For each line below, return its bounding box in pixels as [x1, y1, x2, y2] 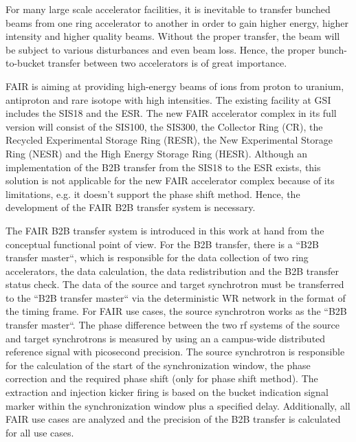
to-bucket [5, 56, 45, 70]
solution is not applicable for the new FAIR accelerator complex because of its [5, 173, 335, 188]
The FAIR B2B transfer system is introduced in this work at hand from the [5, 223, 324, 237]
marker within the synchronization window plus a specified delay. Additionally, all [5, 398, 351, 412]
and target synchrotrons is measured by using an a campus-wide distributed [5, 331, 326, 345]
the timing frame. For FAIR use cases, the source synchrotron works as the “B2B [5, 304, 347, 318]
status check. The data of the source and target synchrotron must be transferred [5, 277, 344, 291]
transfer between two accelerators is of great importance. [47, 56, 287, 70]
